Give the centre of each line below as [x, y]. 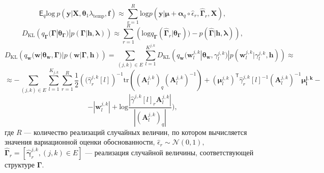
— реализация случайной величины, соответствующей [169, 152]
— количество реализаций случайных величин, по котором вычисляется [136, 132]
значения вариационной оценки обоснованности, [80, 142]
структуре [20, 164]
